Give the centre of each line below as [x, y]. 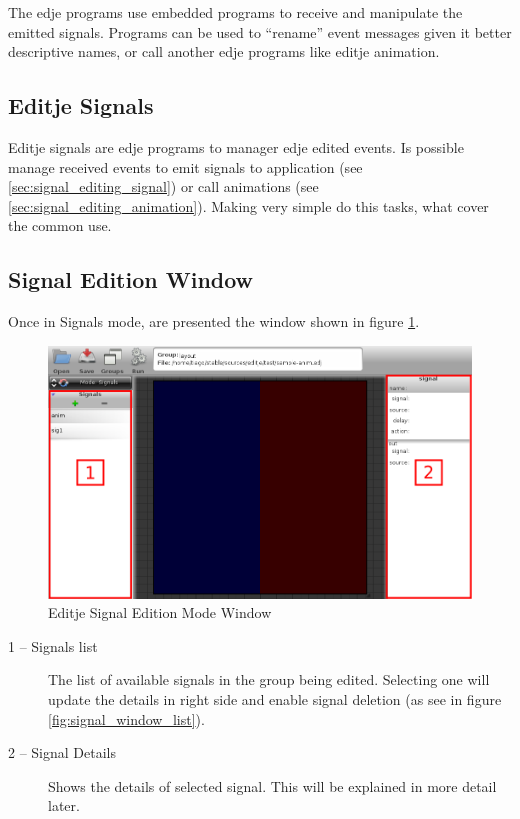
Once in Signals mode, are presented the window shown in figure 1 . [214, 321]
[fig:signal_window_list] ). [126, 718]
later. [64, 805]
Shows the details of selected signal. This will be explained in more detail [272, 785]
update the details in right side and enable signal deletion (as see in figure [275, 699]
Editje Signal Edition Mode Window [160, 612]
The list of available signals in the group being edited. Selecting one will [269, 679]
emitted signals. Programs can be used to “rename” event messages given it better [260, 31]
